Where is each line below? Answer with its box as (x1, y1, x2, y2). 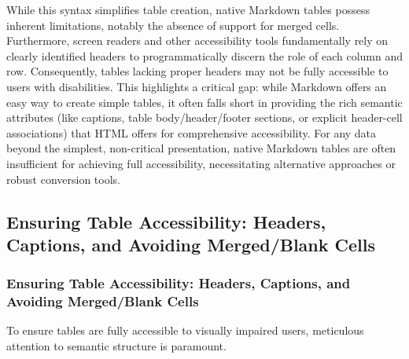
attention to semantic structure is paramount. (6, 338, 227, 354)
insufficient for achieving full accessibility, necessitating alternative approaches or (6, 155, 396, 171)
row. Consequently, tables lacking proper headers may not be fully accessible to (6, 63, 389, 79)
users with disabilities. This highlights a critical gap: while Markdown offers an (6, 78, 387, 94)
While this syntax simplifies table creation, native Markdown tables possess (6, 2, 370, 17)
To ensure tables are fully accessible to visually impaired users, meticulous (6, 322, 364, 339)
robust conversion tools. (6, 170, 120, 187)
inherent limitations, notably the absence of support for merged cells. (6, 16, 340, 33)
